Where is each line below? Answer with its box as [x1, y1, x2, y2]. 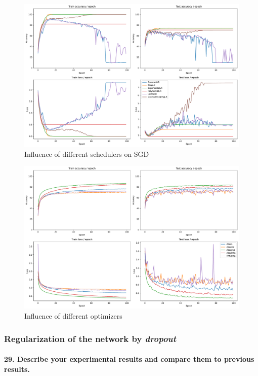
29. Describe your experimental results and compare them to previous [4, 354, 254, 364]
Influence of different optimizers [24, 311, 122, 321]
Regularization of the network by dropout [4, 332, 177, 345]
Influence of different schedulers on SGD [24, 148, 149, 159]
